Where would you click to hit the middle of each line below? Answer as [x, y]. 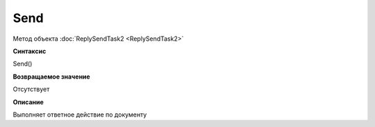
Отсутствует [31, 89]
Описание [28, 102]
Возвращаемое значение [51, 77]
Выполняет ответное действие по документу [80, 115]
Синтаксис [30, 51]
